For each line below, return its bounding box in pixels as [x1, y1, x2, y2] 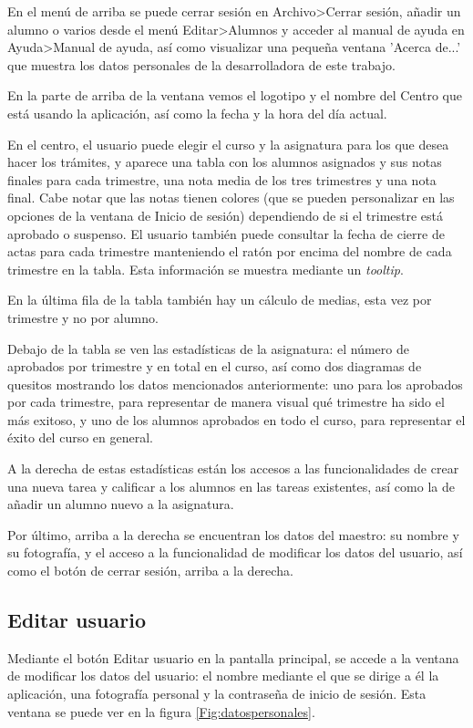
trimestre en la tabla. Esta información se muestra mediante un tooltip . [7, 259, 404, 278]
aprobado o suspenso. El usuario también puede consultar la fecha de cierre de [7, 224, 445, 243]
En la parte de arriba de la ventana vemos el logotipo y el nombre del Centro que [7, 86, 462, 105]
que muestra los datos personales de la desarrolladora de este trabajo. [7, 55, 396, 74]
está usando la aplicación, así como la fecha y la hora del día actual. [7, 103, 387, 122]
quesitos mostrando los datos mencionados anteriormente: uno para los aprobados [7, 374, 463, 393]
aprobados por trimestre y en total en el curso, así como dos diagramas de [7, 357, 422, 376]
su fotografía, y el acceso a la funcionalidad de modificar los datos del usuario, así [7, 543, 463, 562]
